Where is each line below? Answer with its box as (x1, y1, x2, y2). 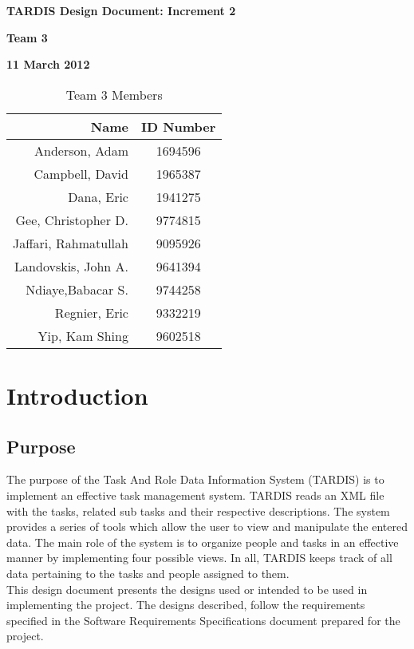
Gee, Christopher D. (15, 210, 128, 229)
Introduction (6, 378, 148, 411)
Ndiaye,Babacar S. (26, 279, 128, 299)
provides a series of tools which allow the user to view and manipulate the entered (6, 518, 408, 535)
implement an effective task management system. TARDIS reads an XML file (6, 486, 384, 503)
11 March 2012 (6, 56, 90, 73)
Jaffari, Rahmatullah (13, 233, 128, 252)
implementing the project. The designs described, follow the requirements (6, 596, 365, 613)
